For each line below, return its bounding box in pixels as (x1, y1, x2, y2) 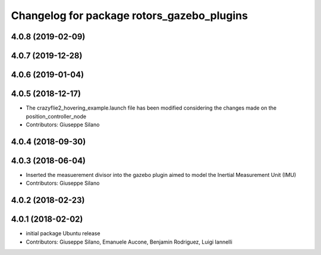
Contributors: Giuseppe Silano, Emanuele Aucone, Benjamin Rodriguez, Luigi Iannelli (26, 238, 233, 245)
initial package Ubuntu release (26, 230, 100, 237)
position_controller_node (26, 113, 86, 120)
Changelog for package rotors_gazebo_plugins (11, 9, 248, 22)
